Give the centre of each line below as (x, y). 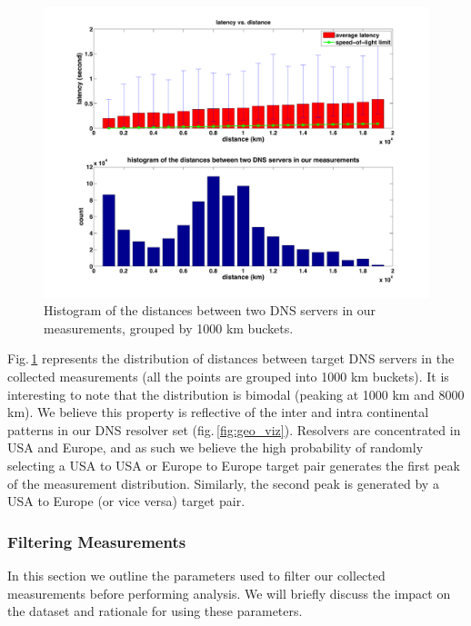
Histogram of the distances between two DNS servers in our (210, 310)
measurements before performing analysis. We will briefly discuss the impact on (229, 593)
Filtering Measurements (97, 541)
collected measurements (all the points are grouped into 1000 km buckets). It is (228, 377)
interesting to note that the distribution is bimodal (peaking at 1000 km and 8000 (236, 394)
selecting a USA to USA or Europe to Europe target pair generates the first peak (234, 465)
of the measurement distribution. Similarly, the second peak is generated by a (223, 483)
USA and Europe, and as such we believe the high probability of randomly (215, 447)
